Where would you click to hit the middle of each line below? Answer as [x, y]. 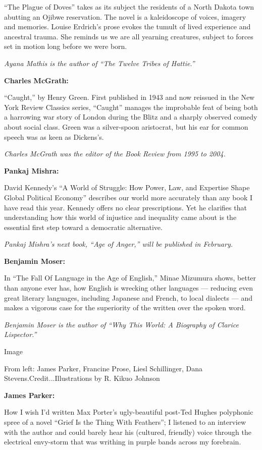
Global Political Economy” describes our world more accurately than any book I [128, 197]
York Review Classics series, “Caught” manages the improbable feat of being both [131, 107]
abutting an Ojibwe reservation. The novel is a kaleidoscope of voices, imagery [125, 16]
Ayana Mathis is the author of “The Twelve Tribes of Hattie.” [99, 63]
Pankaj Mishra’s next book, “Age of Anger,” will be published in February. [118, 244]
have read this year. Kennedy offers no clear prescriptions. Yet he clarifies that [125, 207]
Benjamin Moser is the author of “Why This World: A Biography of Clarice [121, 324]
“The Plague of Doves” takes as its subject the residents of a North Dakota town [129, 7]
